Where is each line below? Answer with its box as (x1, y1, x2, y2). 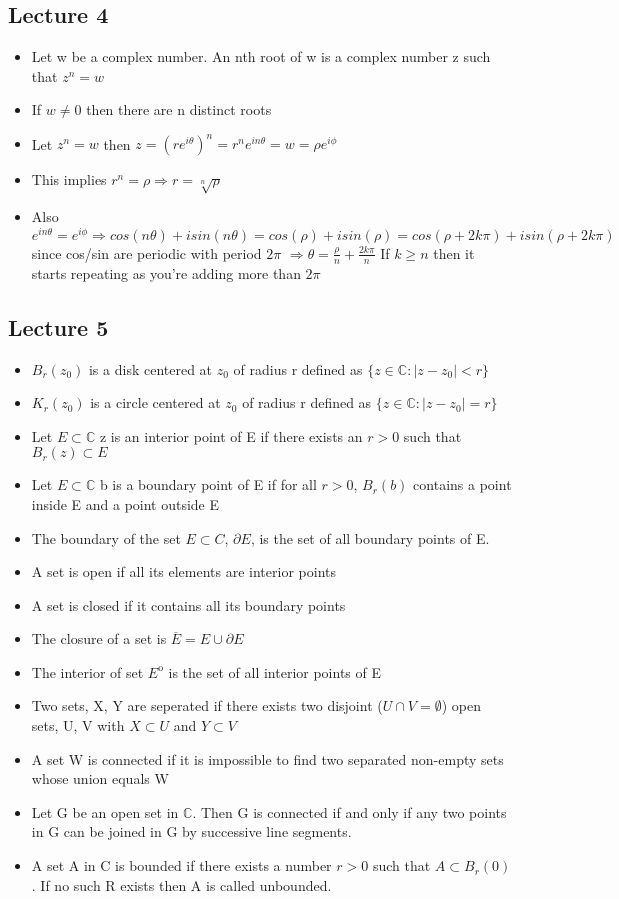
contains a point (413, 474, 512, 495)
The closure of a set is (31, 628, 167, 649)
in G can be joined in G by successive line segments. (31, 821, 352, 842)
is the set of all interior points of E (168, 661, 381, 682)
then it (433, 242, 475, 263)
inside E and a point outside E (31, 493, 220, 514)
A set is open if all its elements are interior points (31, 561, 336, 582)
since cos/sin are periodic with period (31, 242, 262, 263)
